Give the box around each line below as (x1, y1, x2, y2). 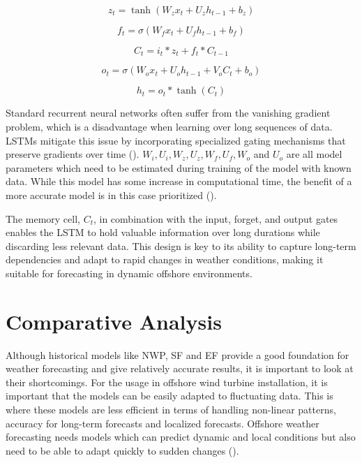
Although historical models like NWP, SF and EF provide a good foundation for (6, 347, 349, 362)
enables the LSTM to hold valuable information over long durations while (6, 225, 320, 240)
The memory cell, (6, 211, 80, 226)
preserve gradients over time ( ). (6, 147, 139, 161)
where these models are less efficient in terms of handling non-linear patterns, (6, 402, 336, 417)
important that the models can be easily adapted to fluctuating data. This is (6, 388, 333, 403)
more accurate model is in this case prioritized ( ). (6, 188, 217, 203)
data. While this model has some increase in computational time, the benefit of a (6, 174, 352, 189)
